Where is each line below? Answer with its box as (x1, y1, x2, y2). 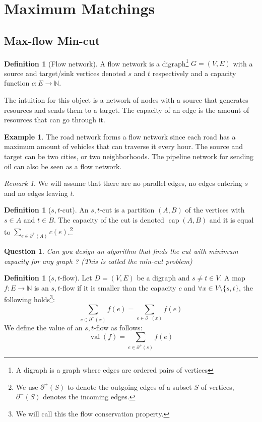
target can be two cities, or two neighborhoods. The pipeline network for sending (4, 151, 254, 161)
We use (16, 381, 38, 392)
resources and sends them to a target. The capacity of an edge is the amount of (4, 104, 249, 115)
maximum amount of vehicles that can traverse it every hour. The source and (4, 141, 243, 152)
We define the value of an (4, 322, 83, 332)
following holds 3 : (4, 293, 55, 305)
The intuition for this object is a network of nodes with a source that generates (4, 95, 248, 105)
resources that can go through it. (4, 114, 105, 125)
